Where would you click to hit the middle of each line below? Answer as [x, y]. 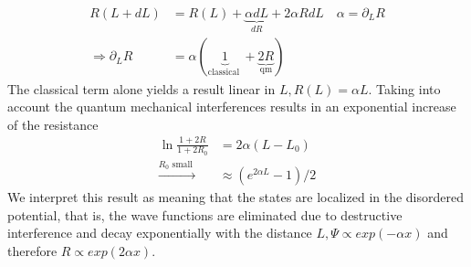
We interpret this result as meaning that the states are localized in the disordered [236, 197]
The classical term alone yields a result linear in [141, 88]
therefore [32, 250]
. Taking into [404, 88]
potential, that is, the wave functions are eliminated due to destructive [205, 214]
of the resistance [53, 124]
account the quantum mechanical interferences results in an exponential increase [232, 107]
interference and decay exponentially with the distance [160, 233]
